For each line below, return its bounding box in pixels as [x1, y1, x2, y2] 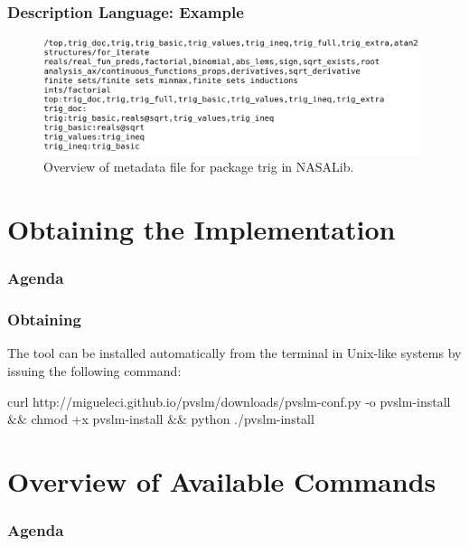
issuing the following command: [7, 361, 182, 380]
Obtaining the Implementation [7, 211, 396, 248]
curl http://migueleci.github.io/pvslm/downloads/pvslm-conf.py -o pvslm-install [7, 391, 451, 410]
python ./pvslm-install [191, 409, 314, 428]
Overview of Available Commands [7, 462, 436, 499]
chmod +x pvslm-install [31, 409, 164, 428]
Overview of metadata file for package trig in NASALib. [43, 157, 354, 176]
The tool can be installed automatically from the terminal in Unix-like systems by [7, 344, 462, 362]
